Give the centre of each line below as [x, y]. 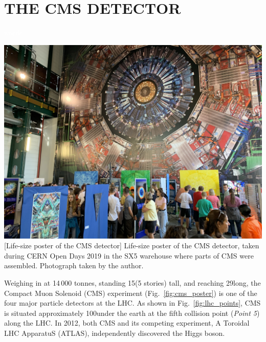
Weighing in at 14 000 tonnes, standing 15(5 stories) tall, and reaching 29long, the [132, 283]
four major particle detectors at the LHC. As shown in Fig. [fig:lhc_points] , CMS [132, 303]
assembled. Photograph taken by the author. [74, 265]
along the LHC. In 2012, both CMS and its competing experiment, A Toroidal [127, 323]
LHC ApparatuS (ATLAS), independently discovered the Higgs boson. [115, 333]
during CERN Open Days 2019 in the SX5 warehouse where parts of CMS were [129, 255]
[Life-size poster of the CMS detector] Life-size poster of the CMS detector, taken [132, 245]
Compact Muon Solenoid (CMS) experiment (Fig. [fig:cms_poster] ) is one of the [131, 293]
